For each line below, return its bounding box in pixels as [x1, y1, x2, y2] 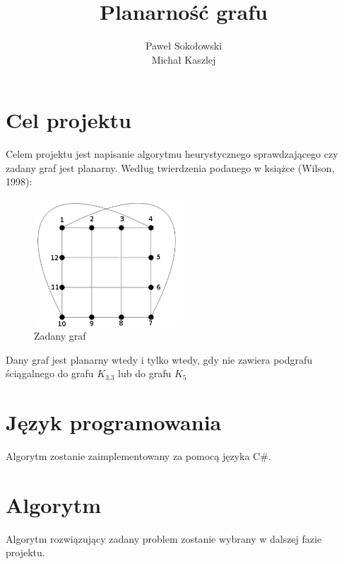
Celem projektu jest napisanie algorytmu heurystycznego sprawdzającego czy [6, 146, 338, 161]
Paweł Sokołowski [145, 38, 223, 53]
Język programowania [6, 408, 222, 437]
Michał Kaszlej [151, 52, 216, 67]
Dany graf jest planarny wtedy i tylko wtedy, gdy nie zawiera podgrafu [6, 352, 313, 367]
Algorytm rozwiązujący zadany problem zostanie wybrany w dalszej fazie [6, 531, 322, 546]
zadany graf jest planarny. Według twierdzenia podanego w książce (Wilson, [6, 160, 335, 175]
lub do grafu [118, 366, 172, 381]
